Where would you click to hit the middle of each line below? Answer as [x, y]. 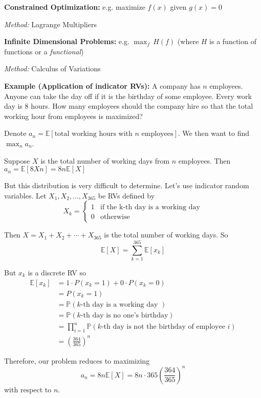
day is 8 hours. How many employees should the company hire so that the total [129, 106]
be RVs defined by [126, 195]
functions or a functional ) [44, 51]
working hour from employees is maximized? [73, 116]
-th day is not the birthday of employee [163, 327]
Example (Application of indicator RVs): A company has [102, 85]
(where [188, 41]
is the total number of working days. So [166, 235]
